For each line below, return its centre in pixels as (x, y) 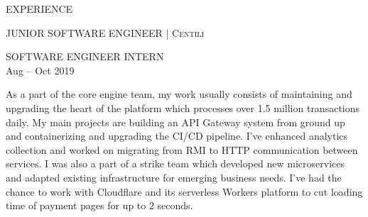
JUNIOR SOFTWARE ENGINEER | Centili (105, 32)
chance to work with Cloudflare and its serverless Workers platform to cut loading (184, 191)
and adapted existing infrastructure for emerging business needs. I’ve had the (174, 177)
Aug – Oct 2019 (40, 70)
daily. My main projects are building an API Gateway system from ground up (175, 122)
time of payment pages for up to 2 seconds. (99, 205)
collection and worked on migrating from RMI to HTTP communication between (182, 149)
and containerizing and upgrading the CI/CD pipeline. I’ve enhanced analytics (177, 136)
